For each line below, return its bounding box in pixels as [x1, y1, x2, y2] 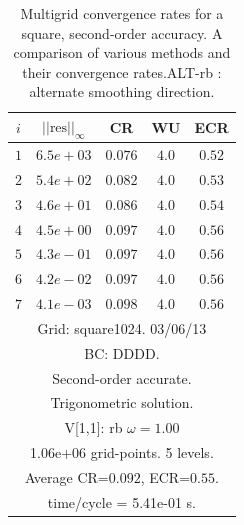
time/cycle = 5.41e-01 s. [47, 491, 197, 512]
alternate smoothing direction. [29, 81, 215, 102]
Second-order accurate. [52, 367, 192, 388]
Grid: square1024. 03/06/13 [37, 317, 207, 338]
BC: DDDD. [84, 342, 160, 363]
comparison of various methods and [13, 42, 231, 63]
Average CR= [24, 466, 109, 487]
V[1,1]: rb [64, 417, 123, 438]
